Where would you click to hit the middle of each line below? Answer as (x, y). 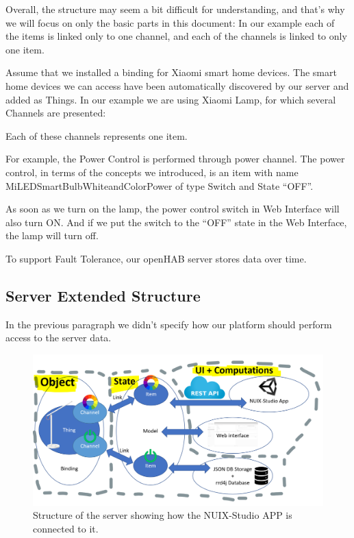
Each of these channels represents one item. (97, 135)
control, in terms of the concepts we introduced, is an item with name (152, 172)
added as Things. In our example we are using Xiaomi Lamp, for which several (171, 99)
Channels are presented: (56, 113)
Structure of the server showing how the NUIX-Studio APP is (163, 515)
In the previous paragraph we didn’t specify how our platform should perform (169, 324)
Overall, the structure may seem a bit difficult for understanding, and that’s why (175, 9)
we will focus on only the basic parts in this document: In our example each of (170, 22)
